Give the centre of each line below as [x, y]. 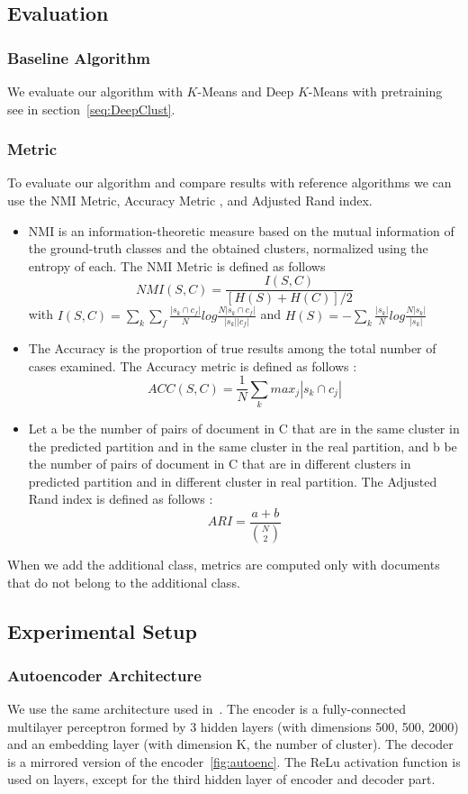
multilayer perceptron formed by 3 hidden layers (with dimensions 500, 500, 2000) [233, 726]
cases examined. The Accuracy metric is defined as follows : [193, 365]
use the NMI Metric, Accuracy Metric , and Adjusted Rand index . [190, 200]
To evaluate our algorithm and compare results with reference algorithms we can [229, 183]
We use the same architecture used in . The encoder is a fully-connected [207, 709]
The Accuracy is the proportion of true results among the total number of [232, 348]
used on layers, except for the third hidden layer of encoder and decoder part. [221, 779]
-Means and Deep [246, 91]
